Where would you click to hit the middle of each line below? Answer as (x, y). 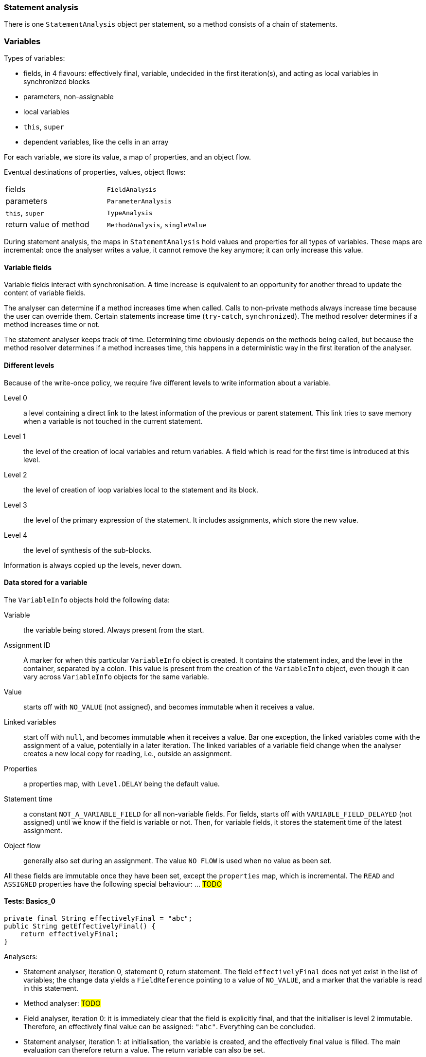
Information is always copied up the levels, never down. (93, 565)
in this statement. (51, 988)
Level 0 (16, 398)
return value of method (47, 225)
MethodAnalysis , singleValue (157, 225)
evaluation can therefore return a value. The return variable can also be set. (144, 1050)
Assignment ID (27, 645)
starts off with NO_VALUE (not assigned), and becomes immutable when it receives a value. (169, 707)
